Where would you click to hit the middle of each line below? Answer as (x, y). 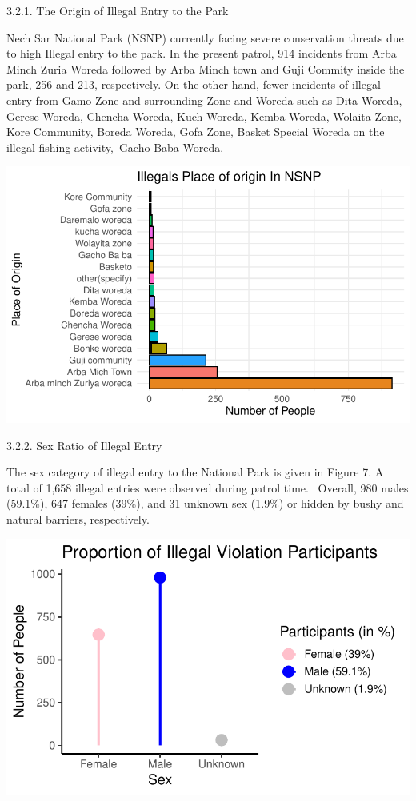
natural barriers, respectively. (78, 519)
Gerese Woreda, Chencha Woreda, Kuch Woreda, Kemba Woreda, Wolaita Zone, (204, 116)
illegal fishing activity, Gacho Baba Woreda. (115, 147)
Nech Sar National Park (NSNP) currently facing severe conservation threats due (205, 37)
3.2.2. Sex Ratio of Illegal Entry (84, 445)
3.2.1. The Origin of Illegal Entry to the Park (118, 10)
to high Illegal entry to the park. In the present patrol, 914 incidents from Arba (202, 53)
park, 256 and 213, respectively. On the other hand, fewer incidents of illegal (194, 84)
